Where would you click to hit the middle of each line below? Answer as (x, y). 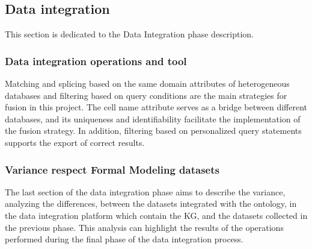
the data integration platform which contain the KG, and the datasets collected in (156, 215)
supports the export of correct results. (75, 142)
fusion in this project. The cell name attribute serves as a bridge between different (156, 107)
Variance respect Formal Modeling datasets (112, 169)
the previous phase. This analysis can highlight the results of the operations (144, 227)
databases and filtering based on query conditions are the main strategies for (146, 95)
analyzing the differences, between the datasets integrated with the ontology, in (151, 203)
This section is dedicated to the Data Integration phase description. (130, 34)
